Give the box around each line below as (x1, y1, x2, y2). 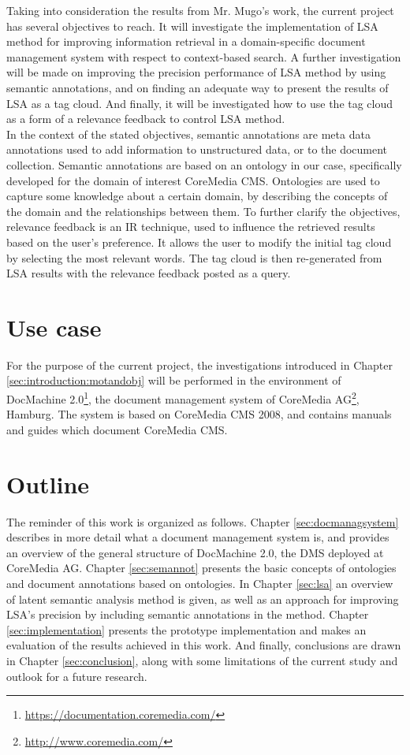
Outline (6, 467, 90, 500)
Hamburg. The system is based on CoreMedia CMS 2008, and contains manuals (6, 406, 392, 422)
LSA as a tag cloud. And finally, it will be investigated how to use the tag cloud (6, 95, 393, 111)
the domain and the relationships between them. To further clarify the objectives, (6, 203, 401, 219)
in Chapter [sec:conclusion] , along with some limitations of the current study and (6, 652, 398, 668)
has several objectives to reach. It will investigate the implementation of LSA (6, 17, 378, 34)
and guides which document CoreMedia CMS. (6, 421, 228, 437)
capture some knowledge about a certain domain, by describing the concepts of (6, 188, 388, 204)
